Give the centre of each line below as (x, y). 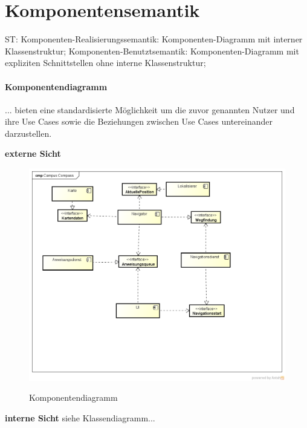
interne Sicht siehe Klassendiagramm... (80, 417)
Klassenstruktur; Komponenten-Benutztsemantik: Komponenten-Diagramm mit (152, 51)
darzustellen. (28, 133)
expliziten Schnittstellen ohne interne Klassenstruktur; (105, 63)
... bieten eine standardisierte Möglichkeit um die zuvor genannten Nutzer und (150, 109)
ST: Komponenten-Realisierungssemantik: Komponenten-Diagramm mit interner (154, 39)
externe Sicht (33, 153)
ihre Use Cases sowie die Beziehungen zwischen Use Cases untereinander (139, 121)
